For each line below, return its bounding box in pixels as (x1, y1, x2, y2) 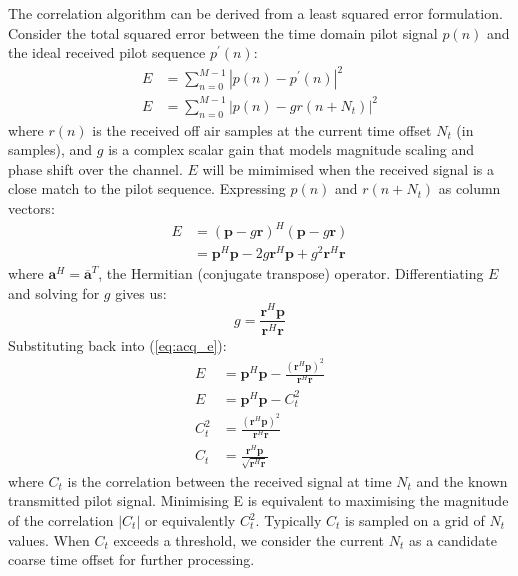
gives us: (115, 282, 167, 303)
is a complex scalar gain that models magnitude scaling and (108, 139, 475, 160)
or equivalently (144, 510, 236, 531)
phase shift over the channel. (8, 158, 183, 179)
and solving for (8, 282, 100, 303)
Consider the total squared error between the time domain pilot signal (8, 22, 438, 43)
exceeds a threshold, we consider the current (113, 529, 385, 550)
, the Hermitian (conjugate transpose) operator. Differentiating (98, 263, 484, 284)
